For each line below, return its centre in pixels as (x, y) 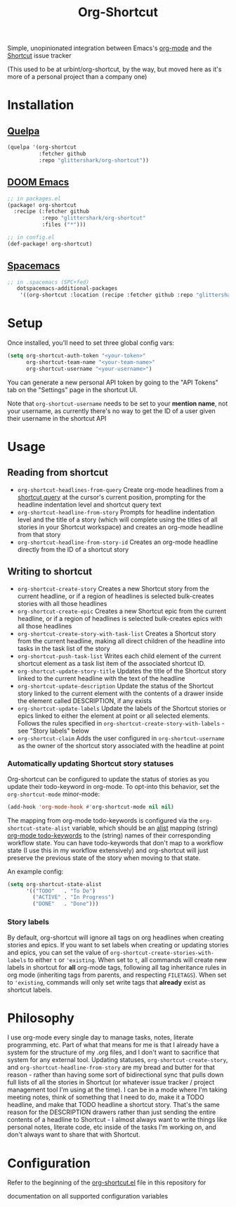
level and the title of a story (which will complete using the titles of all (117, 519)
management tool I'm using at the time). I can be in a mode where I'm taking (117, 1090)
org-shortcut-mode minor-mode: (54, 794)
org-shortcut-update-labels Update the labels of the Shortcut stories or (122, 708)
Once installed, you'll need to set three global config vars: (91, 343)
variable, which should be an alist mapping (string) (145, 828)
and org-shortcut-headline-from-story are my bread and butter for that (111, 1068)
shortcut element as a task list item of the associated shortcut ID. (111, 663)
